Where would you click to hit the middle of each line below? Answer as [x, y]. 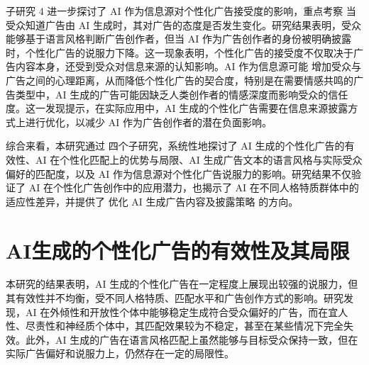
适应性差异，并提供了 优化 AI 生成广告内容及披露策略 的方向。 [152, 201]
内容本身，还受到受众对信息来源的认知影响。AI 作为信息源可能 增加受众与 [188, 66]
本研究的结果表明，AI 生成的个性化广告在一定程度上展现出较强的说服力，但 [182, 284]
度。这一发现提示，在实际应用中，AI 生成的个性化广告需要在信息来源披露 [177, 108]
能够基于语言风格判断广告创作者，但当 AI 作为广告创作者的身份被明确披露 [178, 39]
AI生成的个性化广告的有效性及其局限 [178, 250]
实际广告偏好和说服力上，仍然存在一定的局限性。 [120, 353]
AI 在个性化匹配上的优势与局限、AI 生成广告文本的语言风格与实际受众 [199, 159]
